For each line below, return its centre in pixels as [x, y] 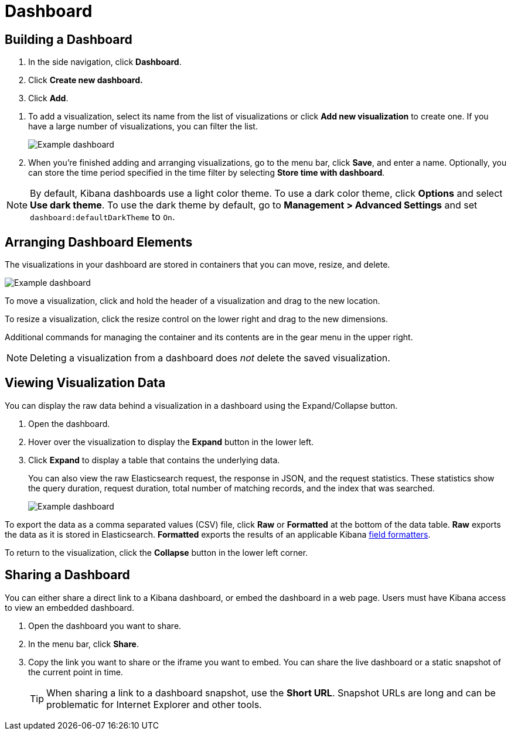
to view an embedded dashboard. [70, 607]
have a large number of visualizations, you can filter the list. [143, 127]
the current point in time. [76, 672]
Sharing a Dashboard [67, 575]
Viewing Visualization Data [85, 383]
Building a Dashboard [69, 39]
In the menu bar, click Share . [84, 644]
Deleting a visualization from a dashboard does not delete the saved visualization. [210, 358]
